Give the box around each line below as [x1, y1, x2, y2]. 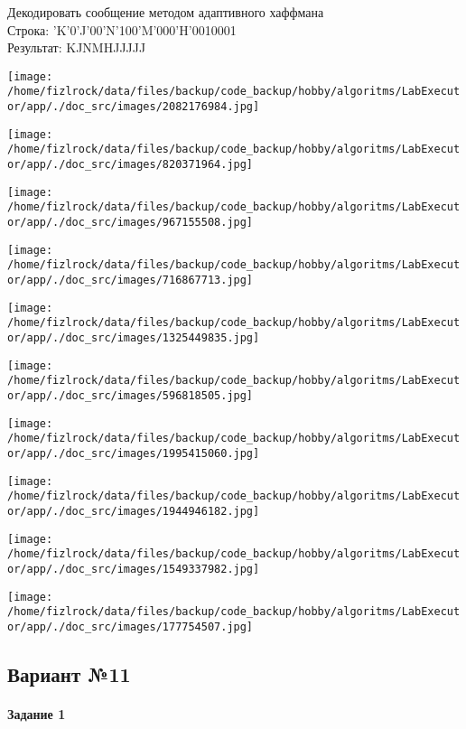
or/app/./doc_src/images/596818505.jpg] [7, 388, 254, 402]
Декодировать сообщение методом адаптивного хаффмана [7, 3, 324, 21]
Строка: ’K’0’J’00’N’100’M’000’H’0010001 [7, 20, 237, 39]
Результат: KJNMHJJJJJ [7, 38, 146, 57]
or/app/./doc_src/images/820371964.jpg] [7, 158, 254, 172]
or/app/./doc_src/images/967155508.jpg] [7, 216, 254, 229]
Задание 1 [7, 704, 66, 723]
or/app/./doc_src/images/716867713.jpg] [7, 274, 254, 286]
